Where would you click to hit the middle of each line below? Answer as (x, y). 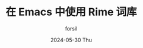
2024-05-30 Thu (71, 40)
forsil (71, 28)
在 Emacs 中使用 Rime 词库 (71, 12)
